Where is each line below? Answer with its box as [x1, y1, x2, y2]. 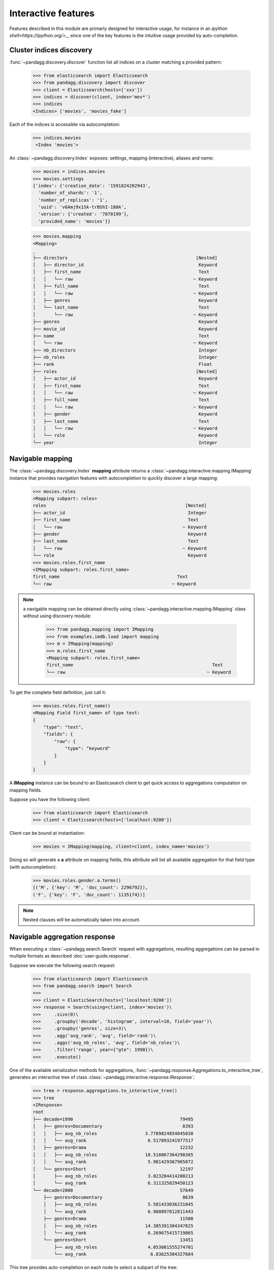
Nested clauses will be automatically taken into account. [23, 916, 141, 923]
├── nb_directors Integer [32, 347, 218, 353]
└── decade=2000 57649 [32, 1187, 194, 1193]
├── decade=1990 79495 [32, 1116, 194, 1122]
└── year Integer [32, 439, 218, 446]
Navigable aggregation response [9, 932, 115, 941]
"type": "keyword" [64, 746, 111, 751]
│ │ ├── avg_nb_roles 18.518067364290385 [32, 1152, 194, 1158]
